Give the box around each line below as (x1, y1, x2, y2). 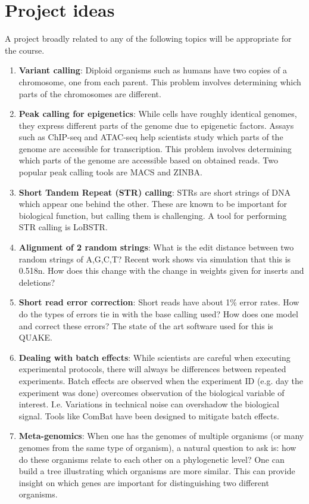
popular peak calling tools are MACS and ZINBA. (18, 166, 202, 178)
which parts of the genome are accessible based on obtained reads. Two (18, 154, 279, 166)
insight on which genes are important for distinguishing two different (18, 476, 269, 488)
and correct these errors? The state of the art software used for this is (18, 319, 273, 332)
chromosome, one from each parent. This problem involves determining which (18, 75, 301, 88)
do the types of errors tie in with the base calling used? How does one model (18, 308, 298, 320)
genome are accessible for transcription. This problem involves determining (18, 142, 292, 154)
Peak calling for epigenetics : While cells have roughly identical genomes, (18, 107, 297, 120)
